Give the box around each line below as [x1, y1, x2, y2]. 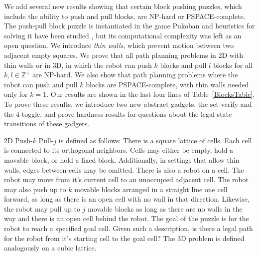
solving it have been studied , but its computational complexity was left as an [4, 30, 242, 40]
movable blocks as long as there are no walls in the [88, 203, 243, 214]
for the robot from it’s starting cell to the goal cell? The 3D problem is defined [4, 233, 245, 243]
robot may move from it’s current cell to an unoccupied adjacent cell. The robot [4, 174, 249, 185]
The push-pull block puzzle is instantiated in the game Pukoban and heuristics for [4, 20, 255, 31]
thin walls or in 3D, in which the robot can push [4, 59, 152, 70]
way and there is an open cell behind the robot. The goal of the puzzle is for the [4, 213, 249, 224]
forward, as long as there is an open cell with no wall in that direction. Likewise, [4, 194, 250, 204]
